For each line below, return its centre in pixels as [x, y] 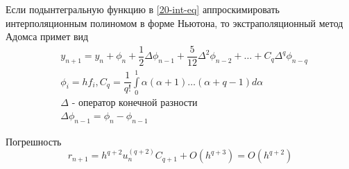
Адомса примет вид [47, 36]
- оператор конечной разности [135, 104]
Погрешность [34, 141]
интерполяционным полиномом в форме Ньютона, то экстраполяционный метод [174, 23]
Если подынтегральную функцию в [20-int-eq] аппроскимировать [143, 9]
